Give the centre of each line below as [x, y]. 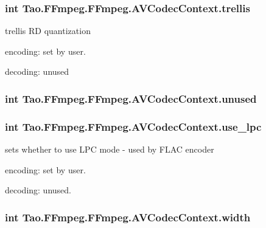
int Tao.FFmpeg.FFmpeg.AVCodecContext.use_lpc [133, 126]
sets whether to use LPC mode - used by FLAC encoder [110, 149]
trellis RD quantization [48, 31]
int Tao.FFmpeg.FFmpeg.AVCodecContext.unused [131, 98]
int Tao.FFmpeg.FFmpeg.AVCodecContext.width [128, 217]
